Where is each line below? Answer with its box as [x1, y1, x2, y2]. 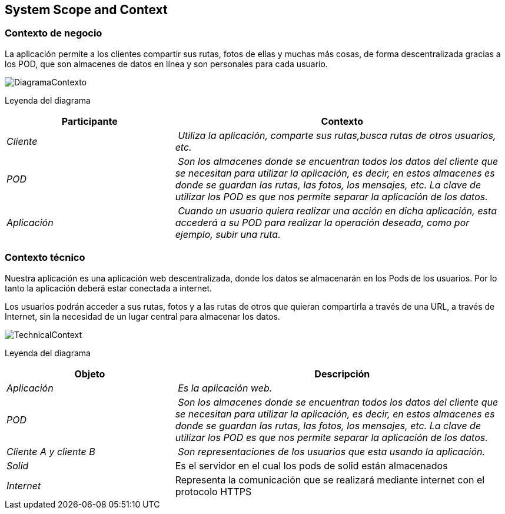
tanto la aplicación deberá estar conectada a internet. [5, 283, 212, 293]
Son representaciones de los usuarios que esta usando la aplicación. [178, 445, 486, 457]
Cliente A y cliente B [6, 445, 95, 457]
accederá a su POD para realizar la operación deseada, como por [175, 216, 470, 228]
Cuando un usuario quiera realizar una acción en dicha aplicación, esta [178, 204, 497, 217]
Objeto [74, 367, 105, 380]
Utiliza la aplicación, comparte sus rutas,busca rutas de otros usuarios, [178, 129, 496, 141]
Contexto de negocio [5, 27, 102, 39]
